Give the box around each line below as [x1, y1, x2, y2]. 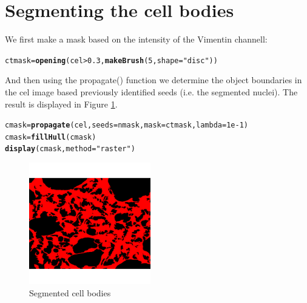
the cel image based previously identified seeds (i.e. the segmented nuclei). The [5, 85, 298, 98]
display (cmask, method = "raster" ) [5, 145, 135, 154]
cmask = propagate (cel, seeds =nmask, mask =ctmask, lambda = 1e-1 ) [5, 121, 248, 130]
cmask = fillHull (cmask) [5, 132, 96, 141]
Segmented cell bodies [29, 286, 111, 299]
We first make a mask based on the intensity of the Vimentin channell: [5, 33, 268, 46]
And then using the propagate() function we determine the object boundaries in [5, 73, 302, 86]
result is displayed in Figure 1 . [5, 97, 118, 110]
